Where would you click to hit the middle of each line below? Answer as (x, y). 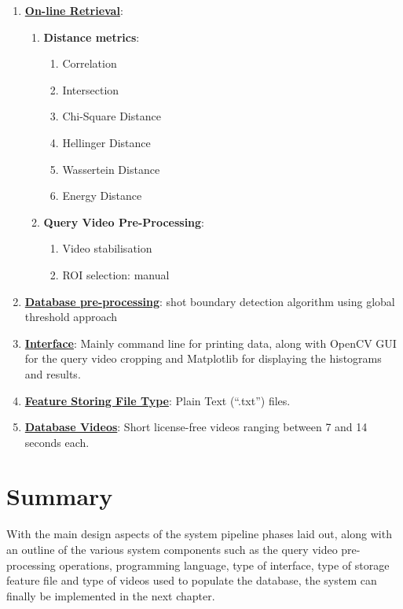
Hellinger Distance (106, 142)
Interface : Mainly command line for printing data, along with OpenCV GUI (211, 343)
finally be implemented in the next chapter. (111, 595)
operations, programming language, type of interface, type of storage (224, 565)
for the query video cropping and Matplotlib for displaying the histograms (203, 358)
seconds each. (57, 442)
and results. (53, 373)
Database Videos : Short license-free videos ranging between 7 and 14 (196, 427)
